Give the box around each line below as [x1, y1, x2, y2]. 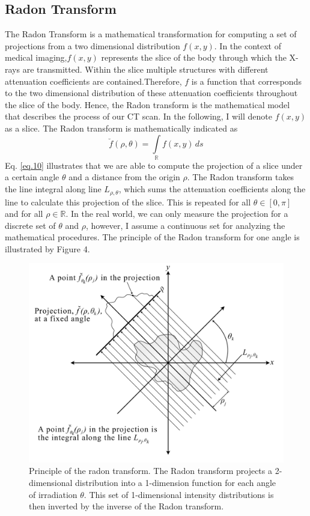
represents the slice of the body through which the [101, 51, 287, 64]
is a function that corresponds [191, 74, 302, 87]
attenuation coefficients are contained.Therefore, [5, 74, 182, 87]
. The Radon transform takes [187, 171, 294, 183]
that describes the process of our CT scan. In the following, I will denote [5, 110, 272, 123]
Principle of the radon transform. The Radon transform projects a [29, 464, 272, 477]
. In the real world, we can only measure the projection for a [65, 207, 288, 220]
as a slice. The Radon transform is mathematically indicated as [5, 121, 238, 134]
